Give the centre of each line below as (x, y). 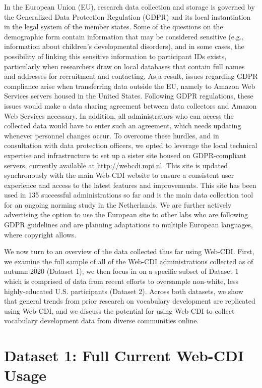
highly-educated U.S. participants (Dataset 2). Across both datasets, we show (124, 291)
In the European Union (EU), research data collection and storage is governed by (129, 7)
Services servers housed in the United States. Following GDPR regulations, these (129, 96)
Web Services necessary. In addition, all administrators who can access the (119, 115)
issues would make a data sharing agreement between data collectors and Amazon (130, 105)
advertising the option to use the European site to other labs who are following (126, 214)
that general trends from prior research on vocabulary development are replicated (130, 301)
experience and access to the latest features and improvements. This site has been (130, 185)
